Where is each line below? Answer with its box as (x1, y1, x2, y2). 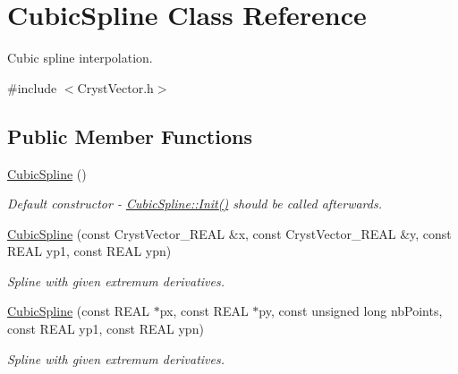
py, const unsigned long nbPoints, (259, 302, 443, 320)
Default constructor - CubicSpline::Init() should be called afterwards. (7, 194, 382, 213)
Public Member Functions (7, 122, 252, 149)
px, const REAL (159, 302, 249, 320)
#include (7, 78, 57, 97)
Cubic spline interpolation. (7, 48, 153, 67)
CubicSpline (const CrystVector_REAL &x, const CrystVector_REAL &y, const (7, 224, 452, 242)
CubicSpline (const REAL (7, 302, 149, 320)
